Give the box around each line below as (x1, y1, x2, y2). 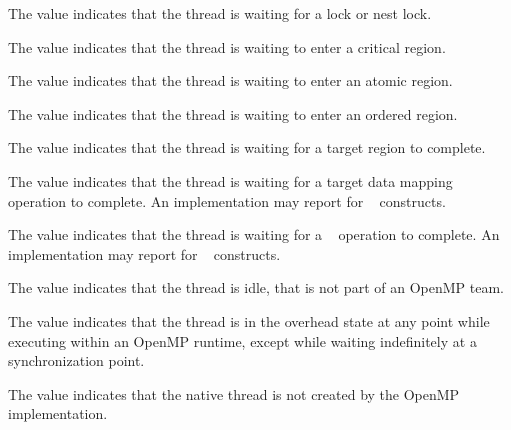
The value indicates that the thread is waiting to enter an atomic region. (8, 70, 453, 91)
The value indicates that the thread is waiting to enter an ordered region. (8, 103, 458, 124)
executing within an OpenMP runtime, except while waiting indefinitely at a (8, 330, 477, 351)
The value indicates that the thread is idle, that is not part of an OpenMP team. (8, 277, 504, 298)
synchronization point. (8, 350, 145, 371)
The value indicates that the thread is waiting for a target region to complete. (8, 137, 486, 158)
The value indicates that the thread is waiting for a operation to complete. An (8, 224, 500, 245)
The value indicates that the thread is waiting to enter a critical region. (8, 36, 446, 57)
